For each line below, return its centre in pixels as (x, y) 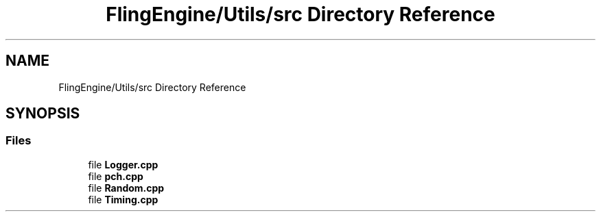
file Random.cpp (126, 188)
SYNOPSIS (43, 114)
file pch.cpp (116, 176)
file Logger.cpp (123, 164)
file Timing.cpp (123, 199)
